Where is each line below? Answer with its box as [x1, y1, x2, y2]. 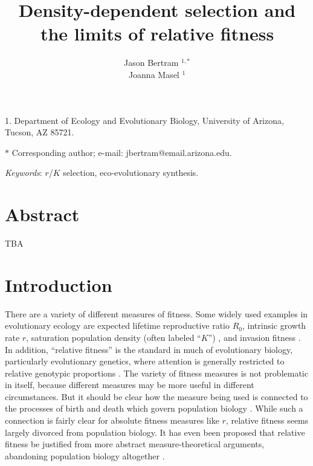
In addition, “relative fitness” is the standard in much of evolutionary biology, [5, 343, 293, 355]
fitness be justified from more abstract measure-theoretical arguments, [5, 438, 265, 450]
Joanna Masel [128, 68, 179, 80]
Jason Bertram [123, 56, 179, 69]
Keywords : [5, 166, 42, 179]
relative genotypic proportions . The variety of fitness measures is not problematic [5, 366, 308, 379]
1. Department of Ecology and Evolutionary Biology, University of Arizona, [5, 114, 284, 126]
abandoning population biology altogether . [5, 449, 165, 462]
